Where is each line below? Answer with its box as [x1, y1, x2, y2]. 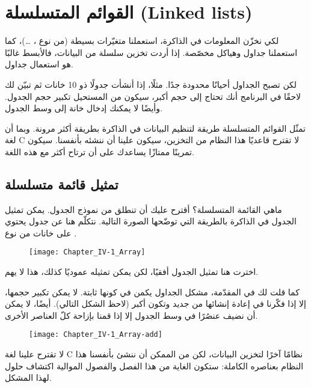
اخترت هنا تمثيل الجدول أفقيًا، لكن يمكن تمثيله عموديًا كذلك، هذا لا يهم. [5, 265, 259, 278]
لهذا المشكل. [5, 371, 52, 384]
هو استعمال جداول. [5, 58, 73, 70]
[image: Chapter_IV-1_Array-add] [29, 330, 162, 339]
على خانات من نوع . [5, 226, 77, 239]
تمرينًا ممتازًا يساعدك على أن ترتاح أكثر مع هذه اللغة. [5, 145, 194, 158]
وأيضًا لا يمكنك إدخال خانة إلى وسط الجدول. [5, 102, 162, 114]
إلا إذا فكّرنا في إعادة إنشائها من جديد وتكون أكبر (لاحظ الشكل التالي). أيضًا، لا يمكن [5, 297, 306, 310]
